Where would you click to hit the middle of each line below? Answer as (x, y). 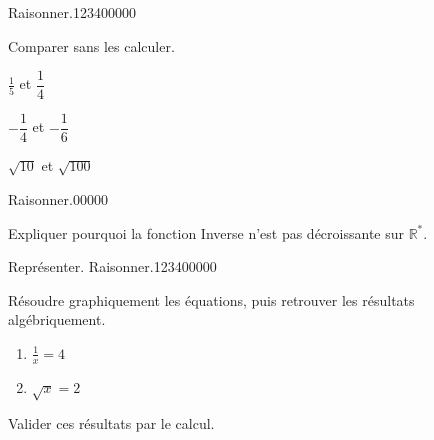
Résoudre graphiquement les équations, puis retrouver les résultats (211, 299)
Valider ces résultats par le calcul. (111, 423)
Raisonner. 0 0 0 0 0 (58, 198)
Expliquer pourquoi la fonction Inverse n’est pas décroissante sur (206, 232)
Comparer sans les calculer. (91, 45)
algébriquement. (57, 319)
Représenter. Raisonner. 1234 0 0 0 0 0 (112, 266)
